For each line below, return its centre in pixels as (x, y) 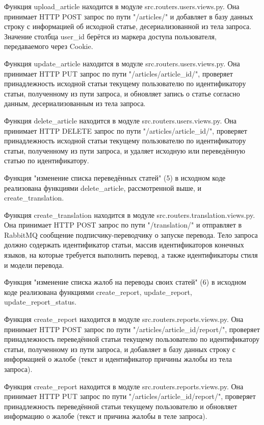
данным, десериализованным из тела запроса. (75, 103)
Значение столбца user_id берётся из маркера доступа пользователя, (110, 36)
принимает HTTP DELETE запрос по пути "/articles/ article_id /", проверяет (126, 130)
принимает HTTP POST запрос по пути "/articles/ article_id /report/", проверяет (132, 329)
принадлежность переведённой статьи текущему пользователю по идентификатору (132, 339)
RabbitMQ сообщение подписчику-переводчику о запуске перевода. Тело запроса (131, 234)
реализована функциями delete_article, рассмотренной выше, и (103, 187)
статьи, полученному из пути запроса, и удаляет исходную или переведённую (125, 150)
